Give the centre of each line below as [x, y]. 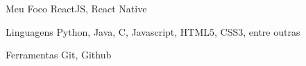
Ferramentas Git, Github [59, 55]
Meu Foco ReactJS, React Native [76, 8]
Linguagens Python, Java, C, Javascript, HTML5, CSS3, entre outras [153, 31]
